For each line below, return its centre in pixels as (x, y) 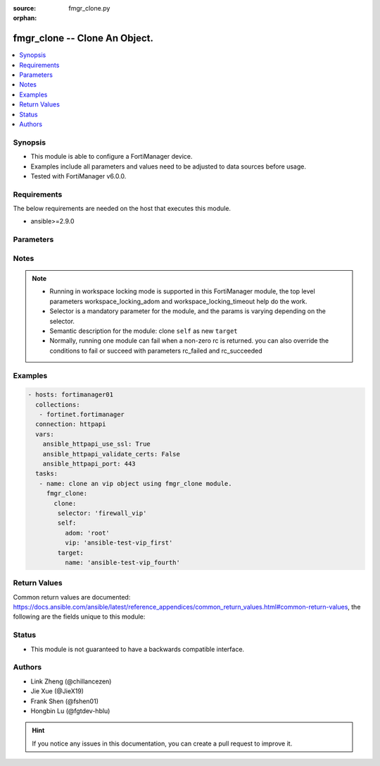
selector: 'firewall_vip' (102, 513)
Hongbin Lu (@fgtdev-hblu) (70, 711)
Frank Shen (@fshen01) (64, 701)
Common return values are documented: (72, 597)
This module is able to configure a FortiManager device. (112, 157)
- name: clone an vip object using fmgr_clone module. (135, 484)
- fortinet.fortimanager (82, 415)
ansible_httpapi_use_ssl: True (96, 444)
